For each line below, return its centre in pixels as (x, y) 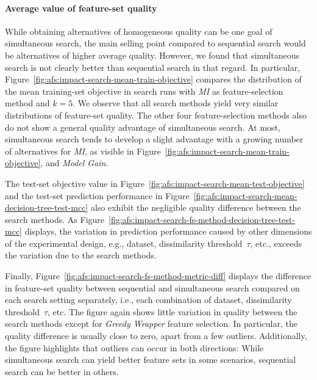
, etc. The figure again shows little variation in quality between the (173, 311)
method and (27, 103)
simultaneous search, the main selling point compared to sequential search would (155, 43)
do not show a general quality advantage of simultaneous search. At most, (143, 127)
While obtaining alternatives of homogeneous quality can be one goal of (139, 31)
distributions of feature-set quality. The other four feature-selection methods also (156, 115)
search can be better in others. (62, 371)
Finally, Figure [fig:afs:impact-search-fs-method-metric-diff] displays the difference (158, 276)
